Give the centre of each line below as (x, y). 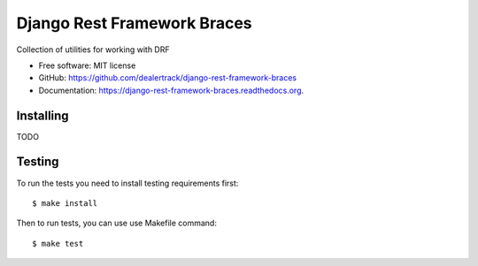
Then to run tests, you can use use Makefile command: (116, 223)
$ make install (65, 203)
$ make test (58, 243)
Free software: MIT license (87, 65)
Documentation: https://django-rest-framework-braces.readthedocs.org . (171, 90)
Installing (43, 115)
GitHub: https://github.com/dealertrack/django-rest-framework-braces (167, 78)
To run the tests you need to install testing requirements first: (127, 183)
